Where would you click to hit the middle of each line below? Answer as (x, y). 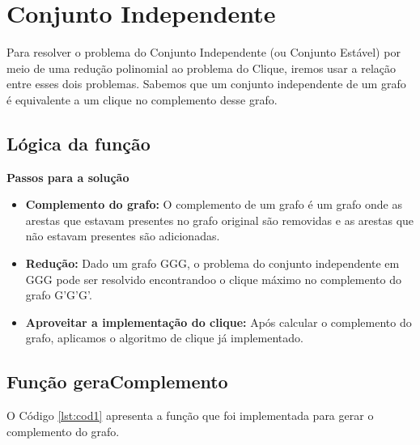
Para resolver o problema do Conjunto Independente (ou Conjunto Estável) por (204, 52)
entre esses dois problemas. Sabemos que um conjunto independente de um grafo (206, 84)
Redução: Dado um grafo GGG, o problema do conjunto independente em (212, 263)
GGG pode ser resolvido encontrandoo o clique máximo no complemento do (213, 279)
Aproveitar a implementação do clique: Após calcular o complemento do (218, 322)
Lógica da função (78, 143)
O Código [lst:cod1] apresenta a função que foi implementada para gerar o (190, 415)
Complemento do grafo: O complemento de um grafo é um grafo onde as (214, 204)
